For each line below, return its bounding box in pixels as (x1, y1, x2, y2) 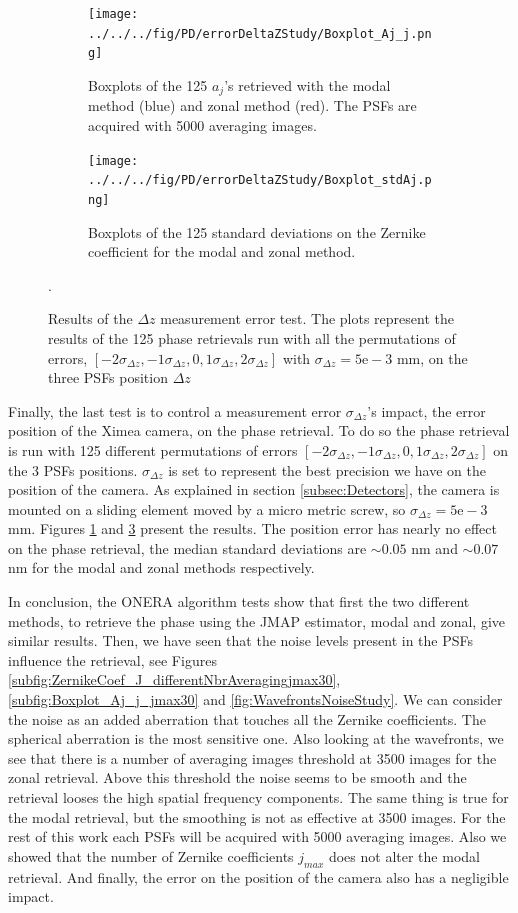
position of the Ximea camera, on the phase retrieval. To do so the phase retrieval (8, 420, 510, 441)
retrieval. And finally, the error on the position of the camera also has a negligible (8, 866, 509, 887)
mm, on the (396, 347, 468, 368)
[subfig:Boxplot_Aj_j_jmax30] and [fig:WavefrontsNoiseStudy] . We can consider (8, 689, 503, 710)
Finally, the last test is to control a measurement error (8, 400, 342, 421)
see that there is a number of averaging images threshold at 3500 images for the (8, 747, 497, 768)
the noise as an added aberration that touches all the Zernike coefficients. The (8, 708, 486, 729)
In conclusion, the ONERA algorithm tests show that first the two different (8, 591, 470, 612)
